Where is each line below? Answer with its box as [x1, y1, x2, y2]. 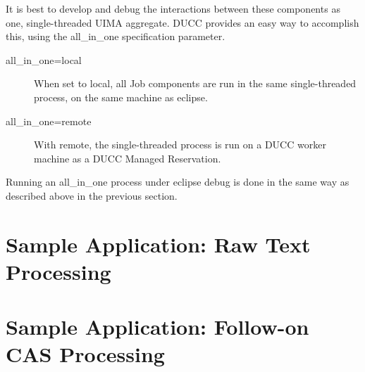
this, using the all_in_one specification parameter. [6, 29, 225, 44]
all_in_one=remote [6, 113, 92, 128]
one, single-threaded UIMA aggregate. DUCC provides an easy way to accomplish [6, 15, 359, 30]
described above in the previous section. [6, 188, 178, 203]
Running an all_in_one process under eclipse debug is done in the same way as [6, 174, 349, 189]
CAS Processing [6, 340, 165, 368]
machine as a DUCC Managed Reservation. [34, 150, 221, 165]
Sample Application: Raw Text [6, 229, 311, 258]
